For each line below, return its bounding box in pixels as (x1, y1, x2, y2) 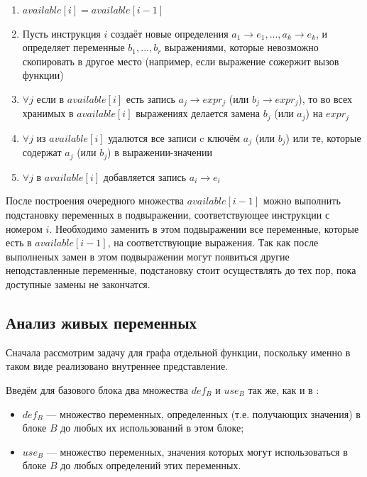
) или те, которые (285, 130, 361, 145)
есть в (6, 235, 32, 250)
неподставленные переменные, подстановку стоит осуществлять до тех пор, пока (6, 263, 356, 278)
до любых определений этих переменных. (60, 458, 241, 473)
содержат (22, 145, 62, 160)
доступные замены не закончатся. (6, 276, 150, 291)
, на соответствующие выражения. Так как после (107, 235, 319, 250)
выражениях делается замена (136, 106, 261, 121)
